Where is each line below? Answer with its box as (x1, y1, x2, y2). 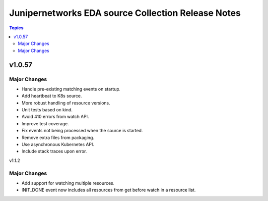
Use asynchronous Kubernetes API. (21, 142, 94, 147)
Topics (9, 25, 24, 31)
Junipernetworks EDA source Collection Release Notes (9, 7, 241, 18)
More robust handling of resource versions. (21, 100, 110, 106)
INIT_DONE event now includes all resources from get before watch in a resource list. (21, 187, 196, 193)
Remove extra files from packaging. (21, 134, 94, 141)
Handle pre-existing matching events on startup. (21, 86, 121, 92)
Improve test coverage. (21, 120, 69, 126)
